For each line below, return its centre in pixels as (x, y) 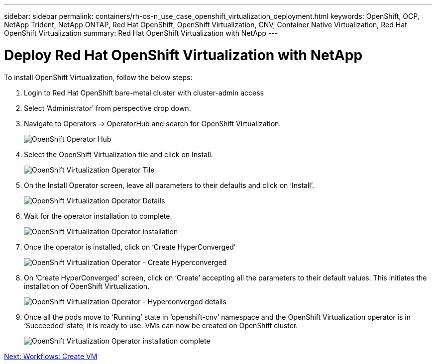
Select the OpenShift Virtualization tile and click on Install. (118, 154)
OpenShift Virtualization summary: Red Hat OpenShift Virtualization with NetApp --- (141, 33)
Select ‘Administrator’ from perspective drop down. (108, 108)
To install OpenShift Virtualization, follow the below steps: (98, 77)
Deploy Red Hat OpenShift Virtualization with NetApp (183, 55)
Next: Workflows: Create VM (51, 356)
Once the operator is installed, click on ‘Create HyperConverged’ (130, 247)
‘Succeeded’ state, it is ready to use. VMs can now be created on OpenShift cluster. (161, 325)
